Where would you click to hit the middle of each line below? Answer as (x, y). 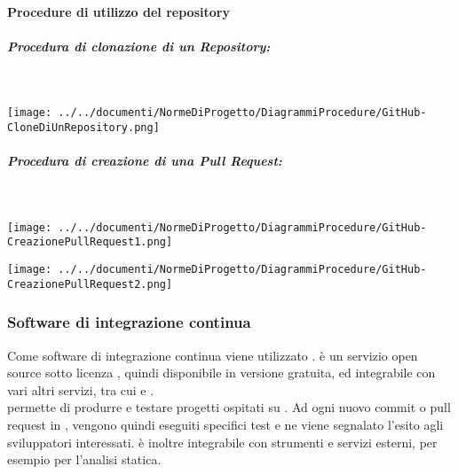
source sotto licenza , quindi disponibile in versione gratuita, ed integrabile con (221, 373)
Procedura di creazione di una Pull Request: (145, 161)
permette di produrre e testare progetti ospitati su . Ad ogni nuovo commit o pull (229, 407)
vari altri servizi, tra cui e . (81, 389)
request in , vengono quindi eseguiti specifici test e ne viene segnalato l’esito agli (225, 425)
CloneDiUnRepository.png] (83, 128)
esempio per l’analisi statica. (84, 459)
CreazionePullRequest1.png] (90, 242)
